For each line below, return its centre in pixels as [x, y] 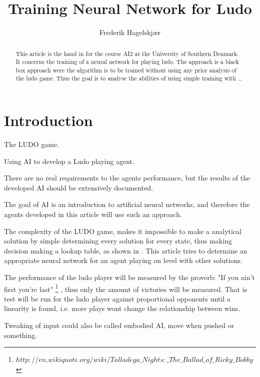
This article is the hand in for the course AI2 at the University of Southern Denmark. [127, 53]
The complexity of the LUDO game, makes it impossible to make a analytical [123, 231]
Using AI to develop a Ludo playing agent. [69, 161]
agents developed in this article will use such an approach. [93, 214]
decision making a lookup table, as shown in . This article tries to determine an [126, 250]
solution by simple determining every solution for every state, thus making [118, 241]
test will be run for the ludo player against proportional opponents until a [117, 298]
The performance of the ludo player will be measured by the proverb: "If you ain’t [129, 277]
